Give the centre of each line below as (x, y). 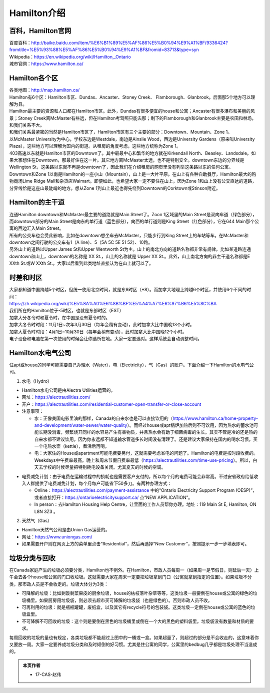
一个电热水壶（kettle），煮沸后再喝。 (72, 446)
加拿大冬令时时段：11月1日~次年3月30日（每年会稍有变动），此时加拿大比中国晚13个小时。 (102, 325)
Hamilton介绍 (37, 13)
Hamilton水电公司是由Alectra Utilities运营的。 (68, 390)
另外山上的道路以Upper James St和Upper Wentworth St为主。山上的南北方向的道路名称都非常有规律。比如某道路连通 (130, 249)
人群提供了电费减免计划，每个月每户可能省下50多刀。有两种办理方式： (99, 483)
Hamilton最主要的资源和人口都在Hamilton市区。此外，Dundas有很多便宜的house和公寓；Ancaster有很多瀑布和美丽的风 (132, 111)
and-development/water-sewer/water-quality (81, 425)
